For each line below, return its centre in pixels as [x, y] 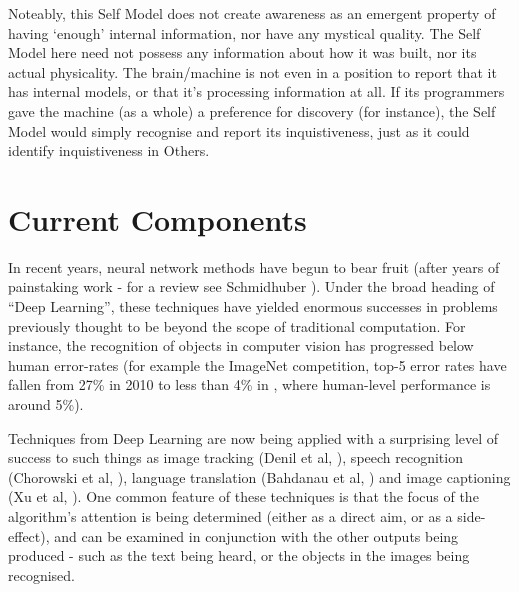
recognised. [42, 574]
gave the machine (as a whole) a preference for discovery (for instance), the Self [252, 110]
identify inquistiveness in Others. [109, 150]
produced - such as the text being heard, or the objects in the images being [239, 555]
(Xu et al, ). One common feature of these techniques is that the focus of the [243, 496]
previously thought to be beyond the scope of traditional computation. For [237, 325]
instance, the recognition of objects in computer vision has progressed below [241, 345]
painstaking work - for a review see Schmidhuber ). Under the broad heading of [251, 286]
